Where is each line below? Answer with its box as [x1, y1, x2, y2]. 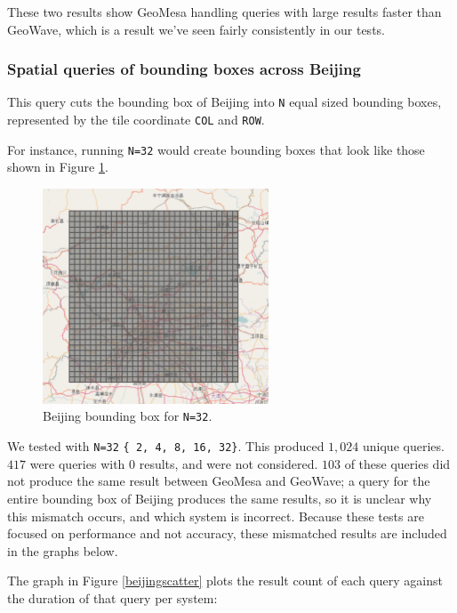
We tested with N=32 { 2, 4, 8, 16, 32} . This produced [7, 437, 325, 456]
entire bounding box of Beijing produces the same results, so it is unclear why [7, 488, 432, 507]
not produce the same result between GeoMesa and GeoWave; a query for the [7, 472, 430, 490]
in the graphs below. [7, 541, 118, 560]
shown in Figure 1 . [7, 157, 108, 176]
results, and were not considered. [139, 454, 318, 472]
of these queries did [344, 454, 451, 472]
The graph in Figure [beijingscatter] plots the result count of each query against [7, 571, 443, 590]
